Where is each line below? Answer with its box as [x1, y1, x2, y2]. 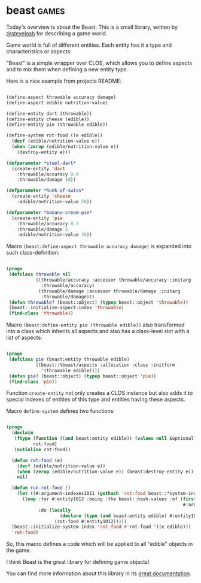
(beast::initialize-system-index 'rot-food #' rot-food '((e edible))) [11, 524, 191, 530]
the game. [6, 546, 31, 554]
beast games [6, 4, 65, 17]
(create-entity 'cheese [11, 193, 71, 200]
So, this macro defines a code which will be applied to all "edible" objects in [6, 540, 193, 548]
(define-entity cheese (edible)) [6, 116, 90, 122]
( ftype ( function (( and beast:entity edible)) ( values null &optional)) [14, 436, 199, 442]
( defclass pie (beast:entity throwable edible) [8, 357, 130, 363]
